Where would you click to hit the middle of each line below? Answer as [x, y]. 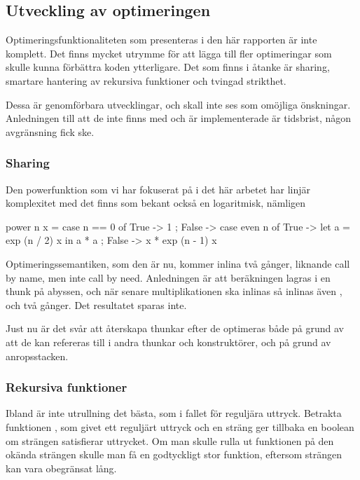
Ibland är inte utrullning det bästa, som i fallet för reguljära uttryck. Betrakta [174, 413]
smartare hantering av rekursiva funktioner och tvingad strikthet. [146, 80]
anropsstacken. [37, 356]
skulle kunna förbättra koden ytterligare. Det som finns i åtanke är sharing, [168, 67]
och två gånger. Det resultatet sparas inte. [96, 304]
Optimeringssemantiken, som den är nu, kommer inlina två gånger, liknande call [178, 263]
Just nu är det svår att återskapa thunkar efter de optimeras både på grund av [175, 328]
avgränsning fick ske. [50, 131]
